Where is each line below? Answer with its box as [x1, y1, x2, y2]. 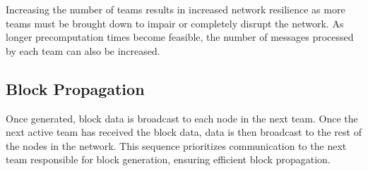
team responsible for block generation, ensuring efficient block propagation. [6, 152, 331, 167]
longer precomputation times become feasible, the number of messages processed [6, 30, 354, 44]
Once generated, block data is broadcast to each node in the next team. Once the [6, 110, 358, 125]
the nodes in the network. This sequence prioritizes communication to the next [6, 138, 347, 153]
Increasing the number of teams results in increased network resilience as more [6, 2, 345, 16]
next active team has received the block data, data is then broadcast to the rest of [6, 125, 362, 139]
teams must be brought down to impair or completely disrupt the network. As [6, 15, 344, 30]
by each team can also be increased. [6, 43, 160, 58]
